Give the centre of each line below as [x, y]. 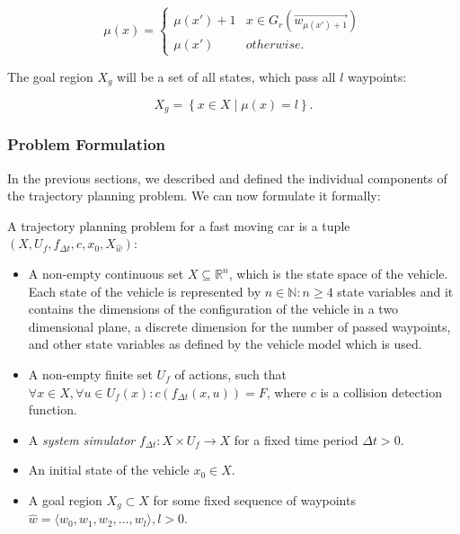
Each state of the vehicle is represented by [145, 291]
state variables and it [395, 291]
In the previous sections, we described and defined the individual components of [227, 178]
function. [53, 409]
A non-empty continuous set [106, 274]
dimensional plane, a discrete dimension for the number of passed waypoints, [239, 326]
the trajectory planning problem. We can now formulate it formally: [194, 196]
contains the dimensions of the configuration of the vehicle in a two [213, 309]
